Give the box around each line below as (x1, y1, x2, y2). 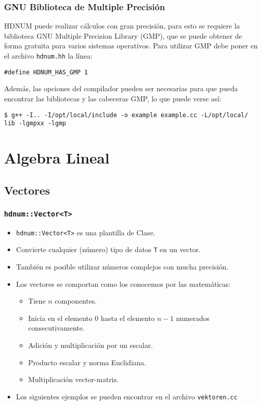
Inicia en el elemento (28, 312, 93, 323)
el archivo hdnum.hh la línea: (4, 50, 93, 61)
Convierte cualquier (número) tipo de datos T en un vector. (16, 244, 201, 255)
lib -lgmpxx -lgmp (4, 120, 66, 127)
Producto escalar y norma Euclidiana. (28, 357, 147, 367)
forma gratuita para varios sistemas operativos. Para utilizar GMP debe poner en (4, 40, 258, 51)
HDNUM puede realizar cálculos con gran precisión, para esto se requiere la (4, 20, 240, 31)
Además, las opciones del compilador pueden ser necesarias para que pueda (4, 83, 238, 94)
